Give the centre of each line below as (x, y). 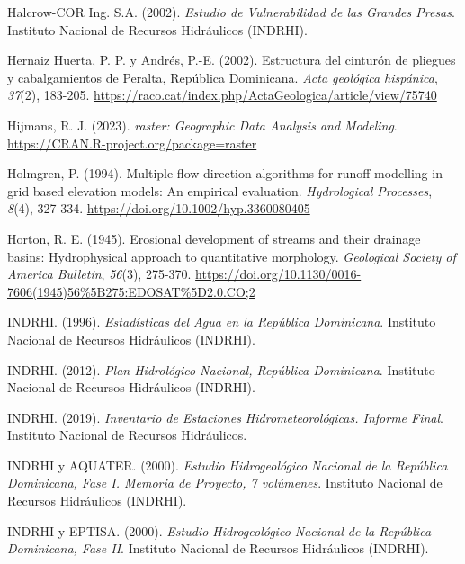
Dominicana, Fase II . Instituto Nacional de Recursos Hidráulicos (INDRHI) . (218, 548)
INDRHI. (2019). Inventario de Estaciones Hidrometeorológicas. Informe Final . (226, 417)
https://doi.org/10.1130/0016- (278, 274)
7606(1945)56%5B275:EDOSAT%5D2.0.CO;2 (131, 291)
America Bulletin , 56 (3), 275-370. (99, 274)
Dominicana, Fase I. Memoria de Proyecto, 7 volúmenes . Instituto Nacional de (225, 483)
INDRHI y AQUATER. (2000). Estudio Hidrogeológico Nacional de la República (228, 465)
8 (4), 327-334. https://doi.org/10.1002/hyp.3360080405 (159, 208)
